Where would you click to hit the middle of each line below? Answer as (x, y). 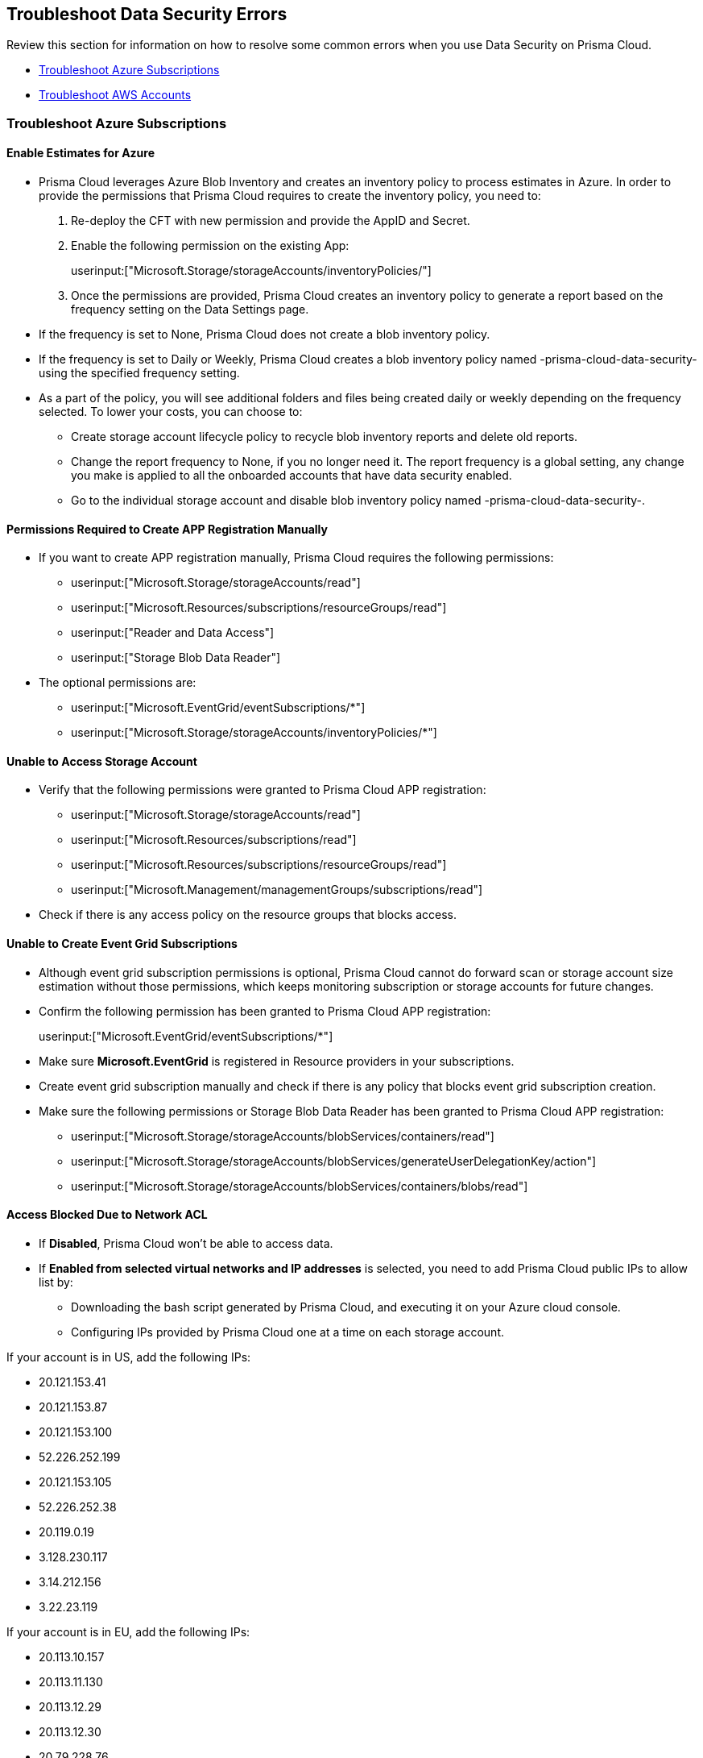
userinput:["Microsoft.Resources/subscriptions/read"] (214, 840)
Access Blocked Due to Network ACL (107, 1215)
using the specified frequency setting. (139, 373)
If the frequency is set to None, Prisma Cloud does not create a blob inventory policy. (265, 335)
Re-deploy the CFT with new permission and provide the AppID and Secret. (271, 221)
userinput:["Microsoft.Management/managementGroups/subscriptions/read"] (277, 890)
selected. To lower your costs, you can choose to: (171, 412)
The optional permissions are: (118, 683)
